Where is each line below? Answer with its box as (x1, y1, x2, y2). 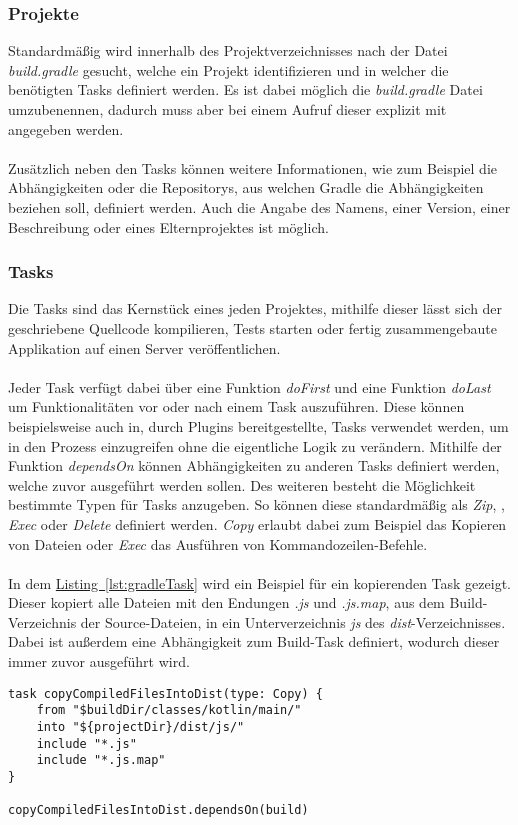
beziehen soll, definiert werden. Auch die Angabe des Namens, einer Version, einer (8, 196, 511, 217)
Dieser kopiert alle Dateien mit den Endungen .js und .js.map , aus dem (8, 592, 445, 613)
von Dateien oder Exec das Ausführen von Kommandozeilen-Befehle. (8, 533, 428, 554)
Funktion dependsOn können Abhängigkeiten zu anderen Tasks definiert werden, (8, 455, 500, 476)
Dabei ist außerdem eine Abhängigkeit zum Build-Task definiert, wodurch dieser (8, 631, 500, 652)
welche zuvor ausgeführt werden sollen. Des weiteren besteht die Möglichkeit (8, 474, 476, 495)
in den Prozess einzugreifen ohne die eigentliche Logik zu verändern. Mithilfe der (8, 435, 502, 456)
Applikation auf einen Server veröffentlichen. (8, 337, 281, 358)
